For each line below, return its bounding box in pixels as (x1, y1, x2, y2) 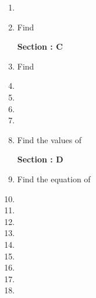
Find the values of (17, 133, 82, 145)
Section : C (17, 40, 63, 53)
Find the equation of (17, 172, 91, 185)
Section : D (17, 153, 63, 165)
